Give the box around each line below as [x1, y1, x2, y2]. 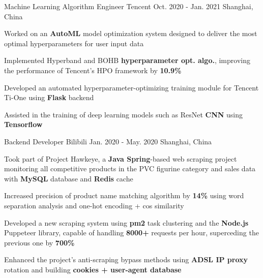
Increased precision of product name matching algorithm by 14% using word [4, 190, 244, 201]
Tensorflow [4, 119, 43, 130]
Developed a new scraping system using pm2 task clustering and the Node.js [4, 217, 249, 228]
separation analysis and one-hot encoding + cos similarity [4, 200, 184, 210]
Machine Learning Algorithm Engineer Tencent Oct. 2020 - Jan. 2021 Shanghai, [4, 1, 253, 11]
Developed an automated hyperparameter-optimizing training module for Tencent [4, 82, 259, 92]
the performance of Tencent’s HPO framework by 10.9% [4, 65, 182, 75]
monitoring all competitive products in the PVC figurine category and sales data [4, 163, 256, 174]
